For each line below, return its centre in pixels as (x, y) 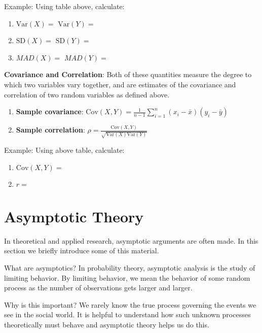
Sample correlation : (50, 130)
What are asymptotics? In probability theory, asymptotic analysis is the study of (130, 268)
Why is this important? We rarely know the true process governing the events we (130, 304)
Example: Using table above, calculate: (64, 6)
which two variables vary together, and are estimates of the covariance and (120, 84)
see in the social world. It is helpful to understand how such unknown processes (127, 314)
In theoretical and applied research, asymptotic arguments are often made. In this (131, 240)
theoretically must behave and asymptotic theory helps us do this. (107, 325)
